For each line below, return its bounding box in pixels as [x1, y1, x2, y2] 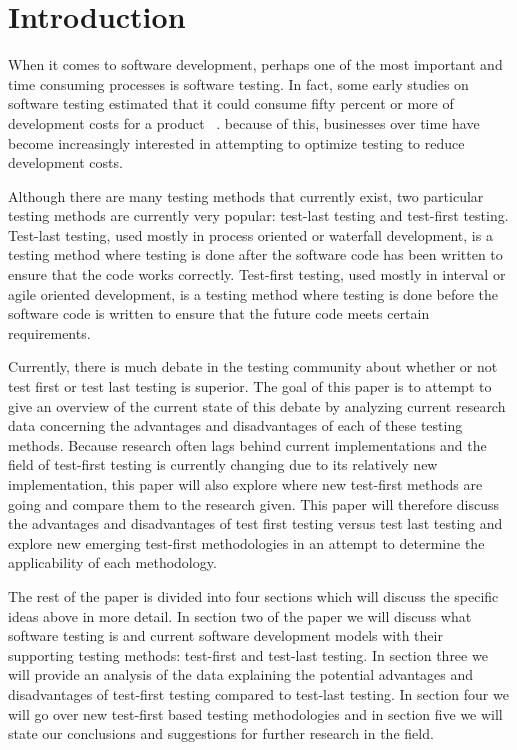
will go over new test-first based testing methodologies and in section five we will [8, 703, 503, 724]
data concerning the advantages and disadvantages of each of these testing [8, 415, 463, 436]
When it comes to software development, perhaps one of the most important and [8, 54, 503, 75]
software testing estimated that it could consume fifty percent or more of [8, 93, 454, 114]
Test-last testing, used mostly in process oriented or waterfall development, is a [8, 224, 493, 245]
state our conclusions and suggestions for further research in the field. [8, 723, 434, 744]
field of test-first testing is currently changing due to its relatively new [8, 454, 438, 475]
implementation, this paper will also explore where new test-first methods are [8, 474, 483, 494]
